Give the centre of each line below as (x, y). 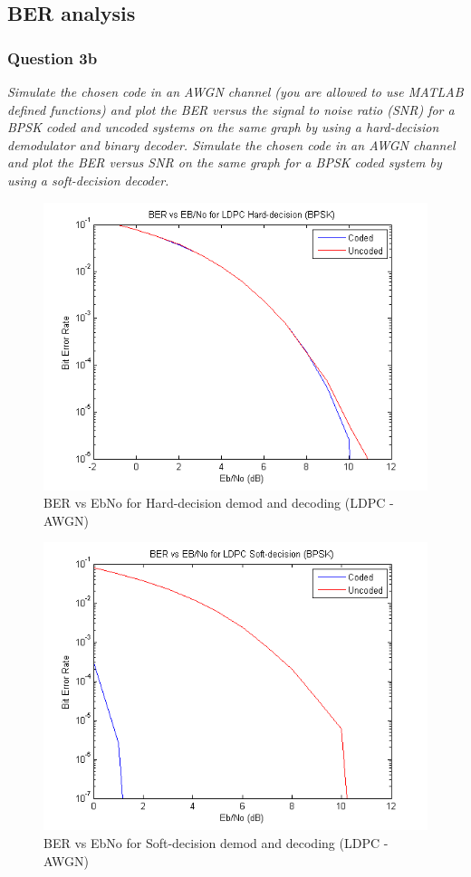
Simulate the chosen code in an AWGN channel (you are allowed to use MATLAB (235, 91)
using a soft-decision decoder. (88, 180)
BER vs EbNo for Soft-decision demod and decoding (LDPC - (216, 842)
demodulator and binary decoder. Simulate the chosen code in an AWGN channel (231, 144)
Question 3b (53, 57)
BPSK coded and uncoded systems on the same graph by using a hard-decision (223, 127)
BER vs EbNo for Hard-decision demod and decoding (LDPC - (219, 503)
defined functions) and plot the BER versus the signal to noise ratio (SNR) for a (231, 109)
